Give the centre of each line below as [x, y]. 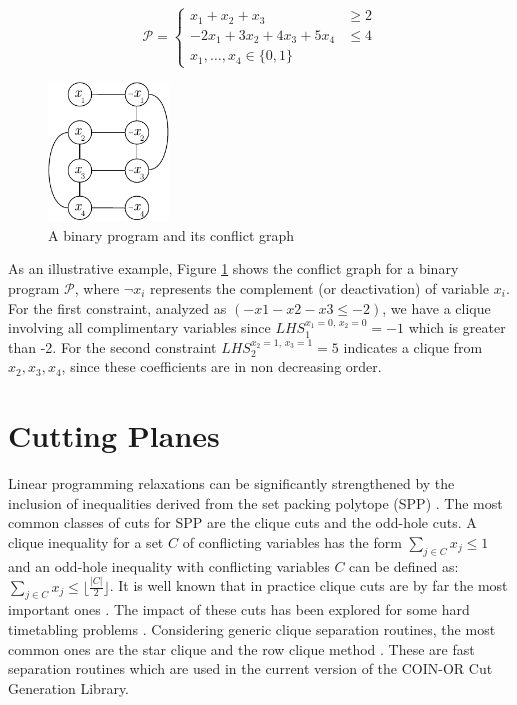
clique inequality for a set [86, 541]
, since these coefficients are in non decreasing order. [221, 366]
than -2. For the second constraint [112, 346]
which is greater [457, 327]
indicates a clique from [413, 346]
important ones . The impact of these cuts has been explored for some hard [239, 609]
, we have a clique [436, 307]
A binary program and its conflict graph [171, 234]
